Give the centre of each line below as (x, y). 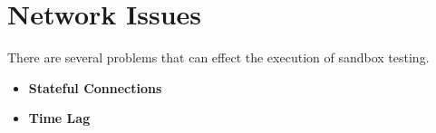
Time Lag (59, 118)
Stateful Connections (95, 87)
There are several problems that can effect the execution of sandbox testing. (218, 57)
